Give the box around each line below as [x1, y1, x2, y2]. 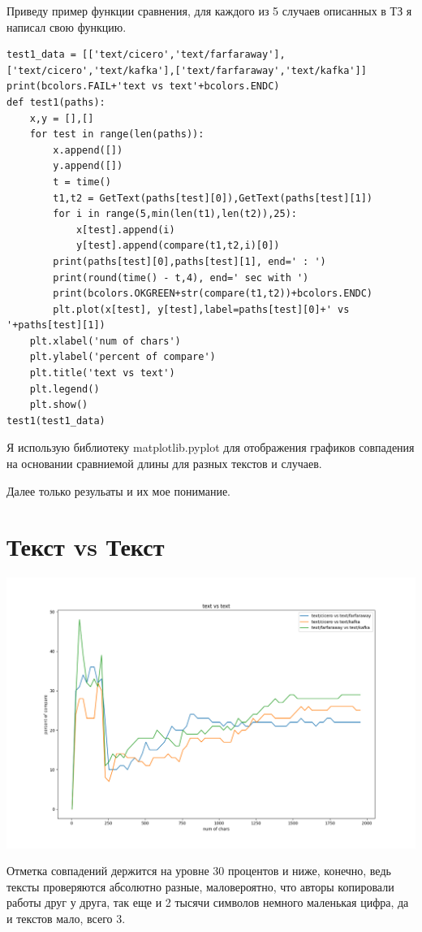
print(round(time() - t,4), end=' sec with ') [53, 271, 309, 284]
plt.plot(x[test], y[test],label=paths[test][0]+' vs [53, 303, 350, 315]
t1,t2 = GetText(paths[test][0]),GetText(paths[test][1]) [53, 192, 373, 204]
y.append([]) [53, 160, 123, 172]
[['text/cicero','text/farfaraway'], [82, 49, 286, 61]
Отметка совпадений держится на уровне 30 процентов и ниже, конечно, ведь [6, 862, 391, 879]
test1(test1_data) [6, 414, 105, 427]
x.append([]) [53, 144, 123, 156]
